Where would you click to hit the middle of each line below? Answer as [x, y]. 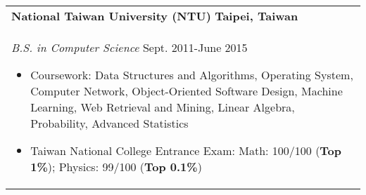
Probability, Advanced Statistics [109, 123]
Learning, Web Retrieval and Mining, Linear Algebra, [163, 107]
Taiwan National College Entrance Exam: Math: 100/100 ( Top [186, 150]
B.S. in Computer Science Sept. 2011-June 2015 [130, 47]
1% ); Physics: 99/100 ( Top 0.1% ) [116, 167]
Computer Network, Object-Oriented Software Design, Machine [187, 91]
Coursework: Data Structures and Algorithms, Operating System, [192, 75]
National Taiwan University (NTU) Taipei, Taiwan [155, 16]
